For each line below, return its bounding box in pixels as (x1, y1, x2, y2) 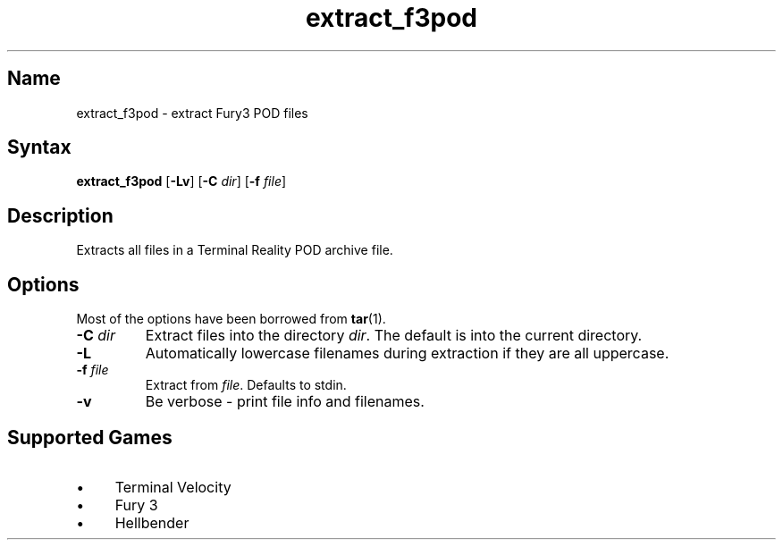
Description (7, 204, 114, 227)
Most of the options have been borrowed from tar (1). (76, 311, 386, 327)
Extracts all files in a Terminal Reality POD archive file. (76, 242, 393, 258)
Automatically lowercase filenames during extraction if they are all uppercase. (145, 344, 669, 363)
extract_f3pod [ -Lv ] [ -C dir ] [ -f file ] (76, 173, 287, 189)
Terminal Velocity (114, 477, 232, 496)
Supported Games (7, 425, 173, 449)
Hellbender (114, 513, 189, 532)
